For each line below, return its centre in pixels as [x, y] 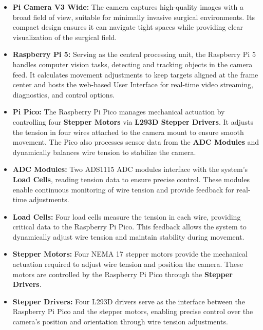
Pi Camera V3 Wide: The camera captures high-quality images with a [128, 7]
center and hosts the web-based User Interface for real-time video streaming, [133, 84]
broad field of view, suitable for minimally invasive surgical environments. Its [134, 17]
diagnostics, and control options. [64, 94]
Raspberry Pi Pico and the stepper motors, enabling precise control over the [133, 311]
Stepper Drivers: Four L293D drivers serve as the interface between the [129, 301]
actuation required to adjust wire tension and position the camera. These [128, 264]
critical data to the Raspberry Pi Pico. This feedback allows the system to [129, 227]
